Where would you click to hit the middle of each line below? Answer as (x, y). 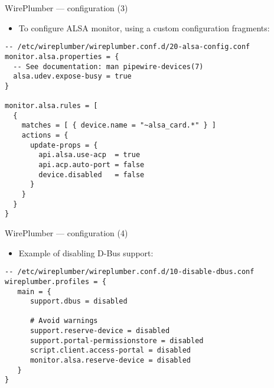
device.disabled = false (92, 175)
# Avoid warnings (64, 321)
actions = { (45, 136)
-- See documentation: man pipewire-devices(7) (108, 66)
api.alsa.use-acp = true (89, 155)
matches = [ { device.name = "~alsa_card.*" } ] (119, 125)
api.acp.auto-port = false (92, 165)
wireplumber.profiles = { (56, 281)
